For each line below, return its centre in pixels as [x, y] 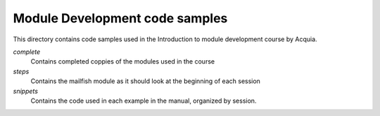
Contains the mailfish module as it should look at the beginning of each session [145, 81]
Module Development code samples [120, 18]
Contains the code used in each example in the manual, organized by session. [144, 101]
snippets [26, 91]
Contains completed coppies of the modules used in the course [122, 61]
